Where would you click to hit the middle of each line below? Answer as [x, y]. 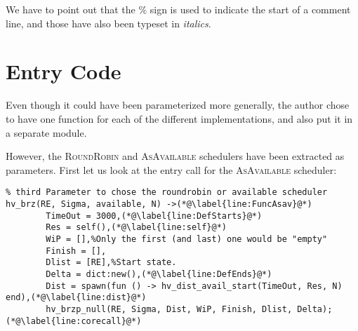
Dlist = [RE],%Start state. [111, 263]
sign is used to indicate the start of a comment [250, 9]
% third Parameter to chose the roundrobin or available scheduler [167, 192]
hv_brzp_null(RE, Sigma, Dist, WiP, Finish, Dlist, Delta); [189, 309]
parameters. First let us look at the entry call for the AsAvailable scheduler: [171, 169]
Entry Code [64, 71]
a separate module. [46, 132]
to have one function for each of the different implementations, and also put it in [179, 118]
